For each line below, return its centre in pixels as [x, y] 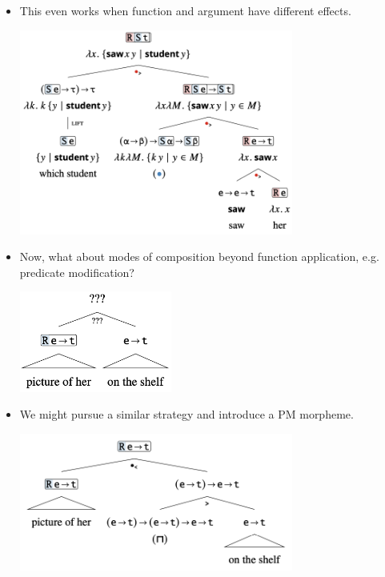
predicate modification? [77, 272]
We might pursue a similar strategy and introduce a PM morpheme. [186, 414]
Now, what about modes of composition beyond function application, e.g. [199, 256]
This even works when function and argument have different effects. [185, 10]
